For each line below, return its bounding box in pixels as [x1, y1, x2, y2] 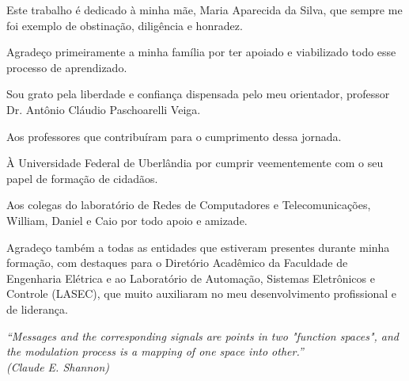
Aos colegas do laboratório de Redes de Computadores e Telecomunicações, [6, 196, 371, 213]
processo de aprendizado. [6, 59, 127, 75]
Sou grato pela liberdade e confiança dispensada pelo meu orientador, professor [6, 86, 390, 102]
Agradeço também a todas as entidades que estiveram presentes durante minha [6, 238, 390, 255]
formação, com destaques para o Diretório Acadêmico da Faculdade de [6, 254, 348, 271]
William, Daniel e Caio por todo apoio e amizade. [6, 211, 248, 228]
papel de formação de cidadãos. [6, 170, 158, 186]
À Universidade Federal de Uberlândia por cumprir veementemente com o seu [6, 154, 384, 171]
